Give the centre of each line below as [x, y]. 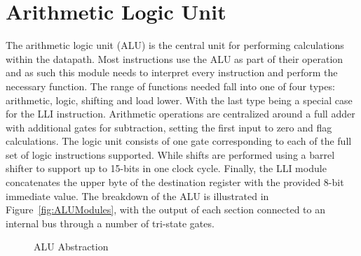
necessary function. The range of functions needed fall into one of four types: [170, 86]
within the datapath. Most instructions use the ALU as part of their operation [175, 58]
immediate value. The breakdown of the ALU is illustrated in [137, 195]
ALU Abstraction [71, 247]
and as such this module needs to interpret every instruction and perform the [172, 72]
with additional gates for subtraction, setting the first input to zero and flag [169, 127]
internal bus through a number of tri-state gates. [110, 223]
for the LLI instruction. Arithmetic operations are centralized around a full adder [180, 114]
